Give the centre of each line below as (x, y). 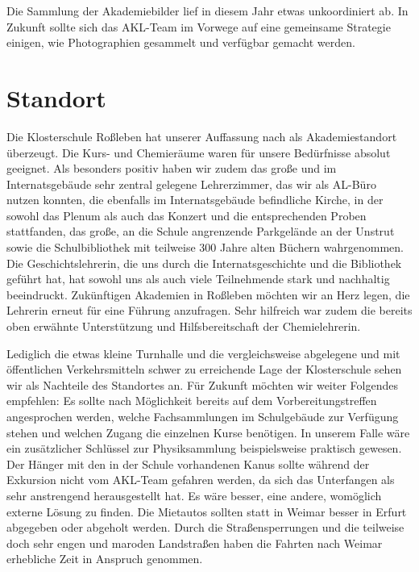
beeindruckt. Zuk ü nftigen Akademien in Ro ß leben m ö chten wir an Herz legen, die (208, 294)
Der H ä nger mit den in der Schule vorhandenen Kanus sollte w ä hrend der (188, 463)
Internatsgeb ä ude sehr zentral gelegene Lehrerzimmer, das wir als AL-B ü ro (191, 184)
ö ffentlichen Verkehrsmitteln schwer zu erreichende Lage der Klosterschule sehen (204, 369)
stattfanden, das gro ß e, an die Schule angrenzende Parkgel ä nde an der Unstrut (201, 231)
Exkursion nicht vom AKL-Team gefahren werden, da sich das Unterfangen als (201, 480)
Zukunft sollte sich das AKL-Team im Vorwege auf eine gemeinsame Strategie (199, 26)
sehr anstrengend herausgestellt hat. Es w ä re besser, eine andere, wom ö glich (194, 495)
